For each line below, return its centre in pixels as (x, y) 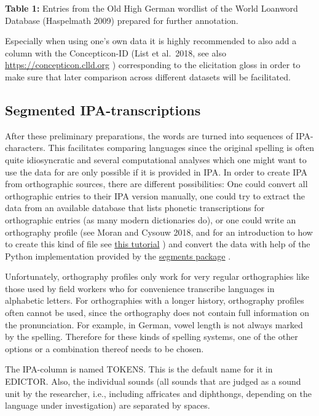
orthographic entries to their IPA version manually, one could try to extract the (155, 195)
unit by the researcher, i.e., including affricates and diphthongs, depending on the (158, 393)
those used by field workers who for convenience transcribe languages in (140, 288)
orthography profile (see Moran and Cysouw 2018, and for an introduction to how (159, 232)
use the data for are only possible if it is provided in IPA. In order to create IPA (156, 171)
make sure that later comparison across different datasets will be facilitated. (148, 76)
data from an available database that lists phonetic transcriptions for (135, 208)
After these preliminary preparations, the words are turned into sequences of (149, 135)
